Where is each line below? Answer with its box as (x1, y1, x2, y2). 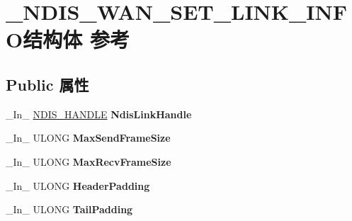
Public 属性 (6, 73, 89, 95)
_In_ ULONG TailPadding (6, 202, 133, 217)
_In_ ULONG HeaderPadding (6, 178, 150, 193)
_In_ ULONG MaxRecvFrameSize (6, 154, 171, 169)
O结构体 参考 (6, 25, 130, 54)
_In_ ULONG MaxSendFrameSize (6, 130, 171, 145)
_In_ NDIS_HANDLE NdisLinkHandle (6, 106, 192, 121)
